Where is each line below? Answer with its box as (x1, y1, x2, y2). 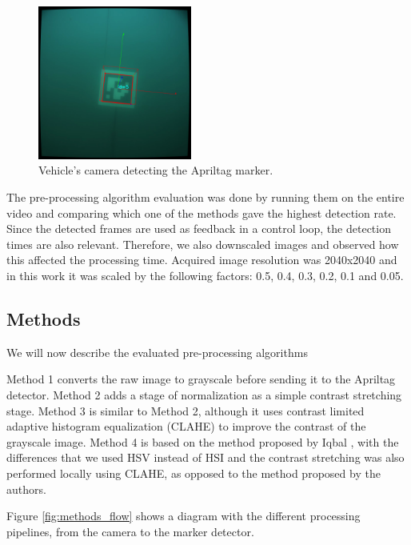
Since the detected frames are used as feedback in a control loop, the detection (6, 220, 391, 237)
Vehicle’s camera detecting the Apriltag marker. (38, 162, 273, 178)
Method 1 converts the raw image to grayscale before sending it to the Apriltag (6, 371, 396, 387)
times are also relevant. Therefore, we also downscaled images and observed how (6, 235, 399, 252)
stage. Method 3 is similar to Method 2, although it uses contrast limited (6, 402, 365, 419)
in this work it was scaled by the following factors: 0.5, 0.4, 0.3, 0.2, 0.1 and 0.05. (6, 266, 404, 283)
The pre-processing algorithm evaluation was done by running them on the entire (6, 188, 405, 205)
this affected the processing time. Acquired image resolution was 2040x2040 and (6, 251, 397, 268)
